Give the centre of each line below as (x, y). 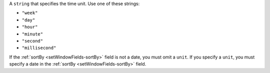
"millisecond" (39, 48)
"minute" (32, 34)
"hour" (30, 27)
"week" (30, 13)
